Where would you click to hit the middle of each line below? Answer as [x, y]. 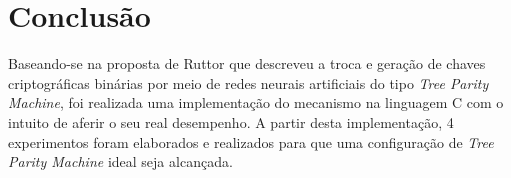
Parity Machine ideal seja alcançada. [120, 161]
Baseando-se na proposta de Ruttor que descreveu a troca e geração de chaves [247, 63]
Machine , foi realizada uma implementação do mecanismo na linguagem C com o [256, 102]
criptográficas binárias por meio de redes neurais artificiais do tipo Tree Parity [248, 82]
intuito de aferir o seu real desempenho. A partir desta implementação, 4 [231, 121]
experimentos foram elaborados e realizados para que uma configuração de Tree [251, 141]
